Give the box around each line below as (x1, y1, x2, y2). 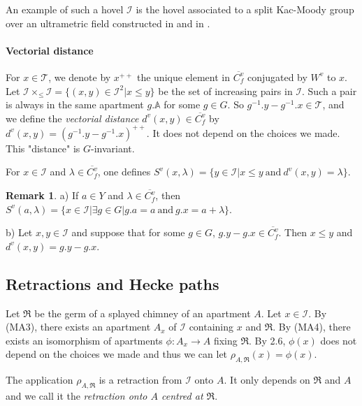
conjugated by (247, 69, 307, 84)
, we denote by (48, 69, 111, 84)
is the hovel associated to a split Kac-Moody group (136, 2, 354, 16)
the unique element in (136, 69, 230, 84)
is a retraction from (99, 372, 182, 387)
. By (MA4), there (273, 319, 351, 334)
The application (6, 372, 73, 387)
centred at (161, 389, 203, 403)
